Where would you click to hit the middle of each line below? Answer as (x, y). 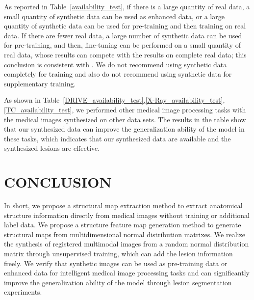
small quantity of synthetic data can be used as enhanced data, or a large (114, 16)
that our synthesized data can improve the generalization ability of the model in (124, 129)
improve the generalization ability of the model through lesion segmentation (118, 282)
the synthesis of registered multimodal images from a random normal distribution (127, 244)
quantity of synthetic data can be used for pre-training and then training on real (125, 26)
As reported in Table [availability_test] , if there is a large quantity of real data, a (127, 6)
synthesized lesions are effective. (52, 148)
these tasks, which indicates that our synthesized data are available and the (117, 138)
